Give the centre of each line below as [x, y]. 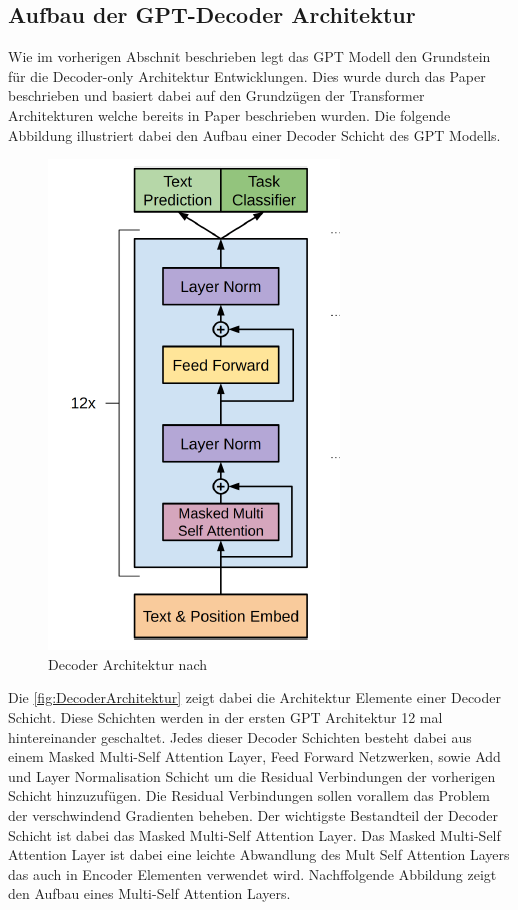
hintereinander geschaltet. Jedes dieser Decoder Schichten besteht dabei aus [240, 736]
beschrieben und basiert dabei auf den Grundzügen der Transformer [216, 95]
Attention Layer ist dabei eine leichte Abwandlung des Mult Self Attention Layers [259, 854]
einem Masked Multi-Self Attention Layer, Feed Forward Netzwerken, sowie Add [254, 756]
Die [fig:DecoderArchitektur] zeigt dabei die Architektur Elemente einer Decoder [255, 697]
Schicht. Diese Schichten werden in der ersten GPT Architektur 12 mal [225, 716]
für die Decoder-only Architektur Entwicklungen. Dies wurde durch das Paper [247, 75]
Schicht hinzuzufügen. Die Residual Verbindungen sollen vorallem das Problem [249, 795]
